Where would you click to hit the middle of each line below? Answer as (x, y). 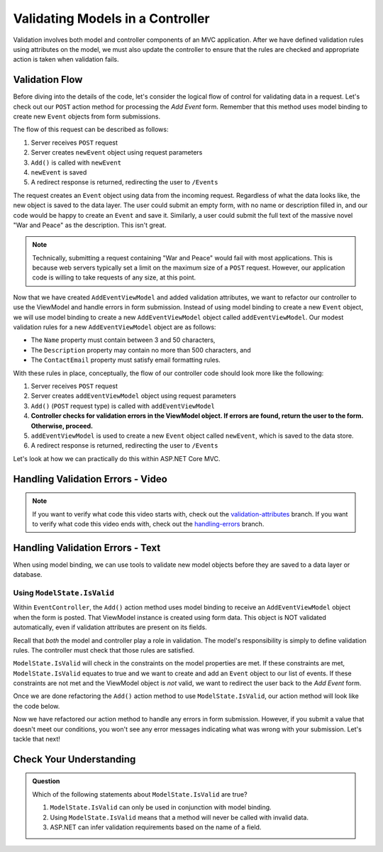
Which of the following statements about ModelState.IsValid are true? (140, 794)
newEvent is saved (59, 172)
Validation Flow (48, 80)
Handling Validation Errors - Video (90, 479)
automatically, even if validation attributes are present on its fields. (110, 627)
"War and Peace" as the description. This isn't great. (90, 225)
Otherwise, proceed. (62, 426)
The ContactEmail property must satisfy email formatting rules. (126, 360)
